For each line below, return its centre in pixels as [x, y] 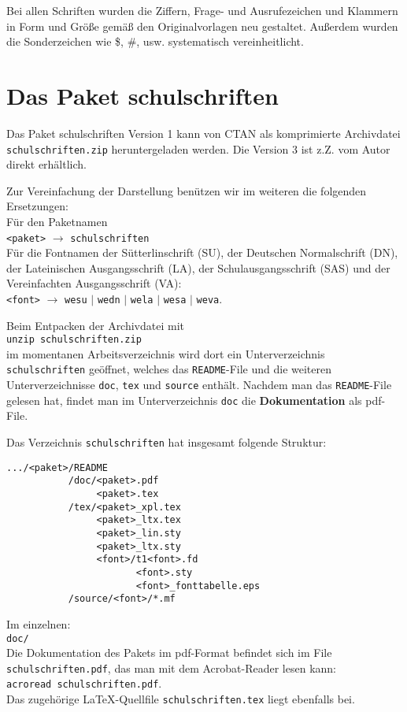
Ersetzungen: [37, 206]
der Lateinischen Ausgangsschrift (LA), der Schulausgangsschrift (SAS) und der [198, 267]
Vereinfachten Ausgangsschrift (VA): [94, 283]
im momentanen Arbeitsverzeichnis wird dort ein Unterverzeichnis [166, 353]
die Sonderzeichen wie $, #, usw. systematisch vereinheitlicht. [155, 41]
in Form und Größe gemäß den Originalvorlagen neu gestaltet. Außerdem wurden [202, 26]
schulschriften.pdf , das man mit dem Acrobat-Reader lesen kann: [171, 667]
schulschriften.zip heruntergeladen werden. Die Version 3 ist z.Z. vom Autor [198, 148]
